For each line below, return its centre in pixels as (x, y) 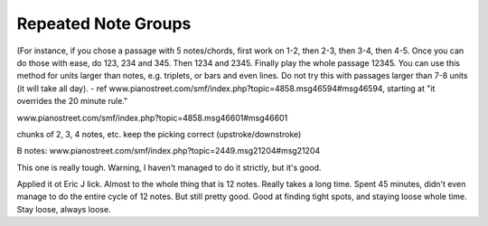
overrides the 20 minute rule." (72, 101)
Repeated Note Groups (104, 24)
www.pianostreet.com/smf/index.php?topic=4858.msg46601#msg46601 (152, 118)
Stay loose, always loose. (64, 209)
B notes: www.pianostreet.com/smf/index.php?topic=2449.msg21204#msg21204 (169, 151)
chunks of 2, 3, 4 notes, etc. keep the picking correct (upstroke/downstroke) (159, 134)
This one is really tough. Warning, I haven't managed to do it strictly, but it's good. (169, 167)
